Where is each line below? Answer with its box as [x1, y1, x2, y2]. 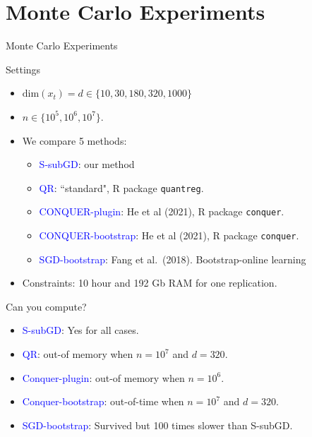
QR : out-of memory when [22, 347, 133, 361]
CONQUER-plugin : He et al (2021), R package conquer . [39, 204, 284, 219]
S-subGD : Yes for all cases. [22, 323, 139, 337]
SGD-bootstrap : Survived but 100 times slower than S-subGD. [22, 417, 293, 432]
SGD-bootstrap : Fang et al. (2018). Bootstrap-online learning [39, 251, 306, 266]
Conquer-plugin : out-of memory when [22, 370, 185, 385]
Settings [6, 61, 41, 76]
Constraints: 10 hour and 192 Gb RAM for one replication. [22, 275, 277, 290]
